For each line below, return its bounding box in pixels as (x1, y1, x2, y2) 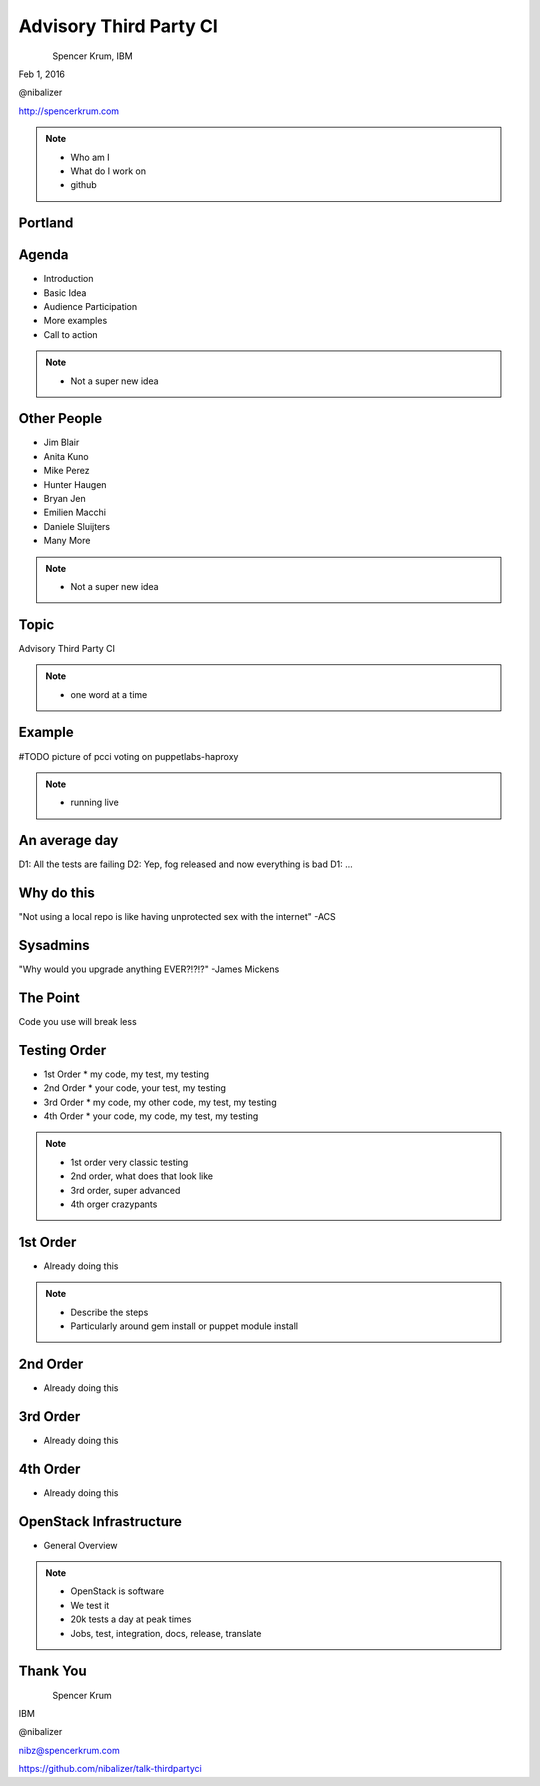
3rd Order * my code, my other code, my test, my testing (43, 1096, 277, 1108)
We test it (70, 1599, 110, 1611)
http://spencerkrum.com (18, 105, 120, 117)
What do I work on (70, 165, 147, 177)
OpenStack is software (70, 1585, 165, 1597)
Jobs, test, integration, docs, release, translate (70, 1627, 262, 1639)
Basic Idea (43, 286, 87, 299)
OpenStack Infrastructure (18, 1513, 182, 1530)
